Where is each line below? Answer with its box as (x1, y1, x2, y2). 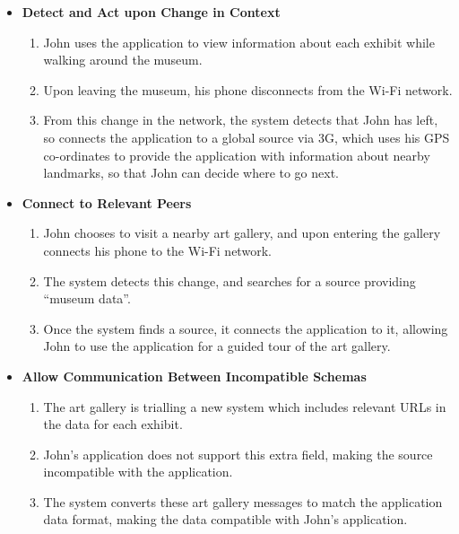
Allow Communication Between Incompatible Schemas (22, 366, 367, 385)
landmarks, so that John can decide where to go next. (43, 163, 340, 182)
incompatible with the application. (43, 462, 233, 481)
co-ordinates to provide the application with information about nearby (43, 145, 430, 164)
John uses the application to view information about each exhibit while (43, 32, 435, 51)
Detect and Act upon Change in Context (22, 3, 281, 21)
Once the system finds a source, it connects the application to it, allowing (43, 319, 448, 337)
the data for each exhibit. (43, 415, 183, 433)
